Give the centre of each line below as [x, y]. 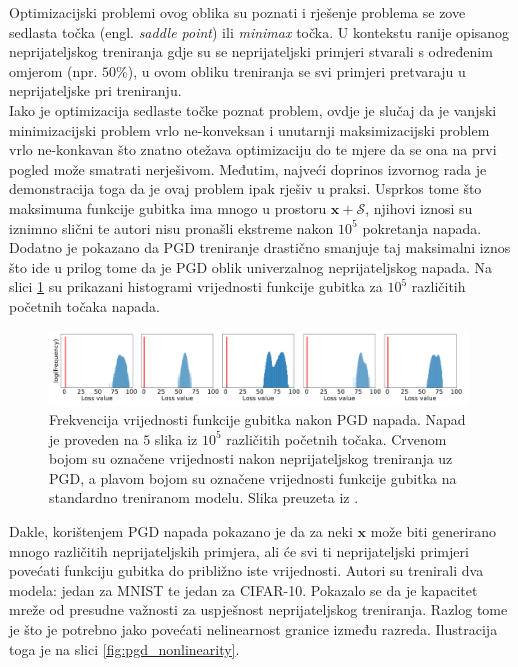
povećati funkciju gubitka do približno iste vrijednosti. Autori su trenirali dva [246, 570]
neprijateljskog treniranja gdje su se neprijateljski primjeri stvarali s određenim [251, 51]
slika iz [176, 438]
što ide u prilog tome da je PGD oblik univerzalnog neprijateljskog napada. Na [251, 266]
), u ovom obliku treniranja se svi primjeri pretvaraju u [296, 70]
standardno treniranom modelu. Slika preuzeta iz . [204, 497]
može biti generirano [433, 531]
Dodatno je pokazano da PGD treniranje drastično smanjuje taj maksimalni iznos [260, 247]
